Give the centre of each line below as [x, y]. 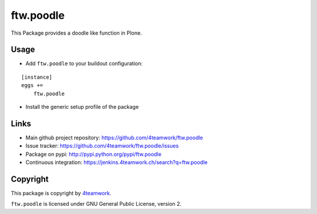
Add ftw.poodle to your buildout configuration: [84, 63]
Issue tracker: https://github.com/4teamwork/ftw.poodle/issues [102, 146]
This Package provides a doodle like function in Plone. [76, 33]
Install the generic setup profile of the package [82, 107]
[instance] [37, 77]
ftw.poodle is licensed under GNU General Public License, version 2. [96, 204]
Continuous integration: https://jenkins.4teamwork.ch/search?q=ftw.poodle [117, 162]
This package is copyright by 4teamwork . [61, 193]
